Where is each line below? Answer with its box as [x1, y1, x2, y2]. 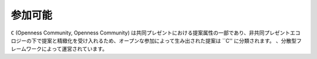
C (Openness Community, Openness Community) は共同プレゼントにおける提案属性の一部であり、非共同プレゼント [11, 29, 291, 36]
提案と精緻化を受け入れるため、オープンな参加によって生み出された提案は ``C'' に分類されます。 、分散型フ [41, 37, 302, 44]
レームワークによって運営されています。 [11, 46, 108, 53]
